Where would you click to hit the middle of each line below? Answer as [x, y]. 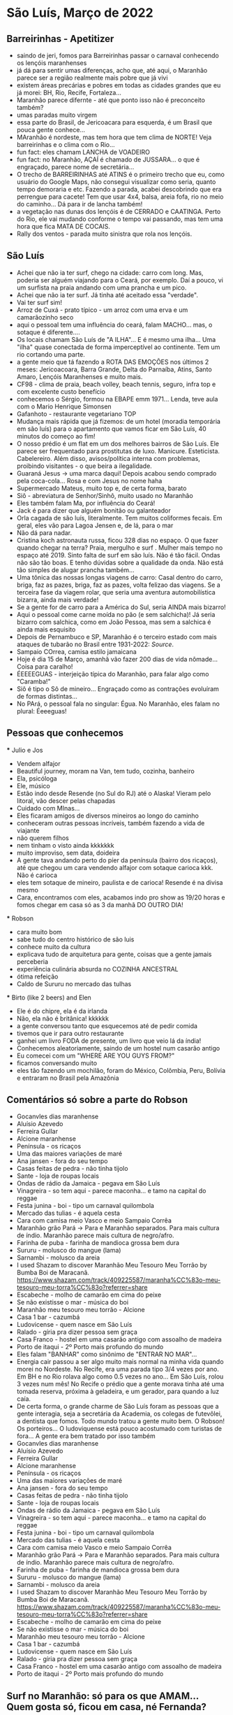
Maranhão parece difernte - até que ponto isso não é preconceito [111, 100]
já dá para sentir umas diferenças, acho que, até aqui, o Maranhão [112, 70]
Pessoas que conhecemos [65, 733]
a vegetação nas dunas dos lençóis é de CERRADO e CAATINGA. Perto [119, 212]
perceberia [32, 961]
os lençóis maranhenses [52, 63]
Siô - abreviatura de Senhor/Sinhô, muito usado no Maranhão [105, 495]
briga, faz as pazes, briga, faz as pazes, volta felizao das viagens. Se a [118, 585]
